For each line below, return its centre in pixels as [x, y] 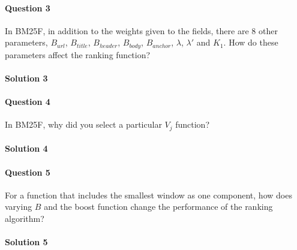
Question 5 [28, 172]
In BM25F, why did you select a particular [83, 124]
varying [19, 207]
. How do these [251, 42]
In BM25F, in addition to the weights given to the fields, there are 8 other [141, 30]
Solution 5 [26, 242]
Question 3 [28, 7]
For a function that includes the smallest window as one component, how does [148, 195]
